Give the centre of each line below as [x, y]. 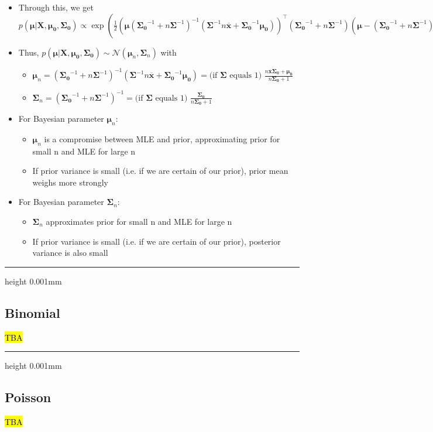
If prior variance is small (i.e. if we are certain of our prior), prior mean [160, 171]
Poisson [28, 397]
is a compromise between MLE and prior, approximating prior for [162, 138]
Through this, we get [56, 7]
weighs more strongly [70, 182]
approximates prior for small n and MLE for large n [139, 222]
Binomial [32, 312]
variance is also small [70, 253]
